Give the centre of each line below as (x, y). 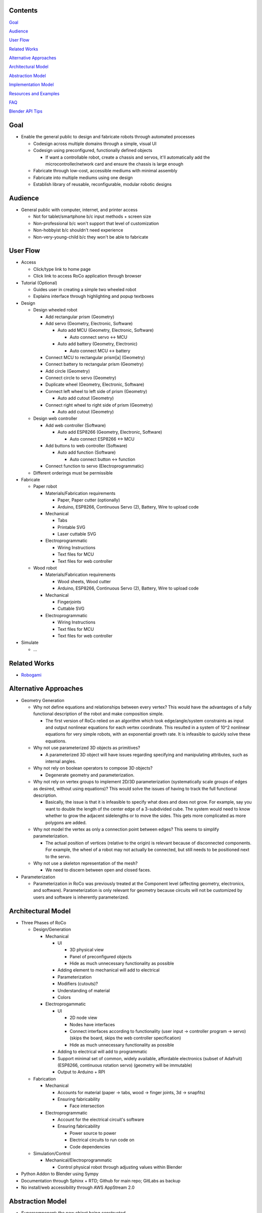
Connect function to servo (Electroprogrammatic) (95, 466)
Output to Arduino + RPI (81, 1072)
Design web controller (55, 418)
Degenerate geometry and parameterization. (90, 775)
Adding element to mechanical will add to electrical (109, 970)
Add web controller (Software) (76, 425)
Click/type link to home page (62, 269)
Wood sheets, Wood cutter (84, 581)
